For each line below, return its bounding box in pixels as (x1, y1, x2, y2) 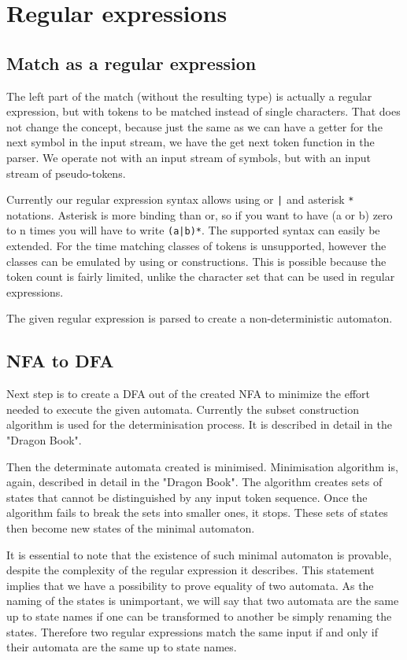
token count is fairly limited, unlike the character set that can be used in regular (6, 268, 395, 285)
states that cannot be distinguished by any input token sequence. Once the (6, 489, 368, 505)
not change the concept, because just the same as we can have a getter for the (6, 118, 383, 135)
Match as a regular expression (6, 50, 257, 75)
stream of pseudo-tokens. (6, 164, 126, 181)
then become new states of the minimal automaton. (6, 519, 255, 536)
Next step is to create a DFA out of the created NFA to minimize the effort (6, 385, 370, 402)
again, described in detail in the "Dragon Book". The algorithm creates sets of (6, 474, 383, 490)
